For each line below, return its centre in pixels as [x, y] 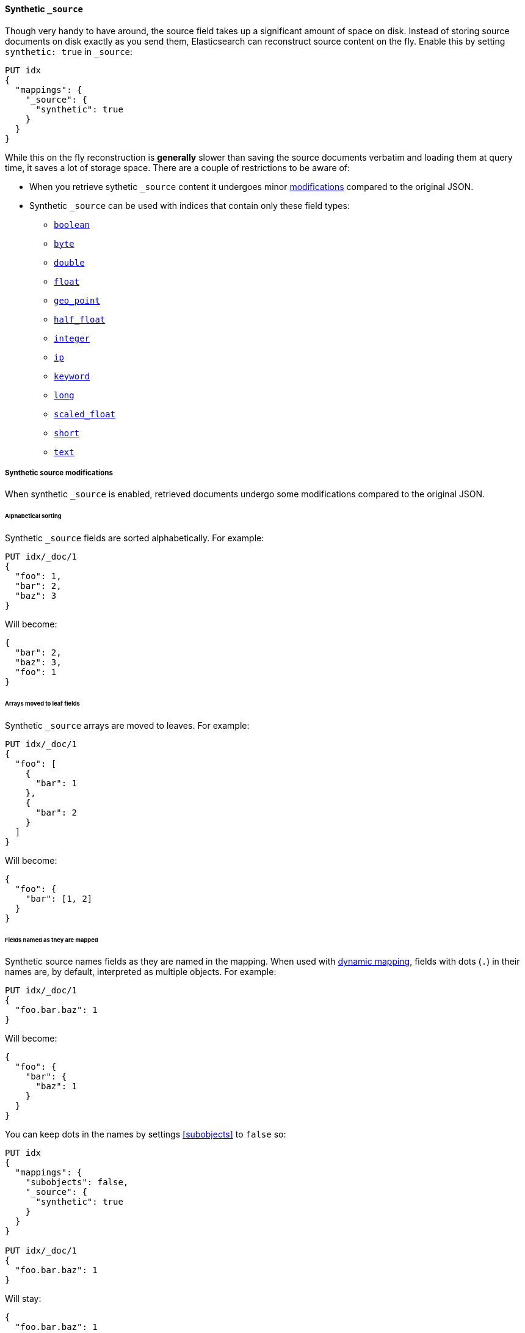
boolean [72, 225]
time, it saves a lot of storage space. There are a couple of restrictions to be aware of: [178, 167]
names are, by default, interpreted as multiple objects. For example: [141, 972]
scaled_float [85, 414]
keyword [72, 376]
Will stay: [23, 1299]
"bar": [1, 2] [59, 898]
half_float [80, 319]
